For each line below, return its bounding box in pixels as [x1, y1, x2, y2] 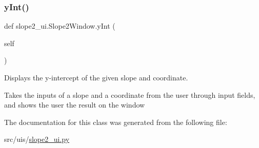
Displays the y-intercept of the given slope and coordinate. [4, 72, 188, 82]
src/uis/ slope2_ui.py [4, 134, 70, 144]
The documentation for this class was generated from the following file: [4, 116, 227, 127]
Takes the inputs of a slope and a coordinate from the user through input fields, [4, 89, 255, 100]
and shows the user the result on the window [4, 99, 145, 110]
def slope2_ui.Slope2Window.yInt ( [4, 20, 115, 31]
